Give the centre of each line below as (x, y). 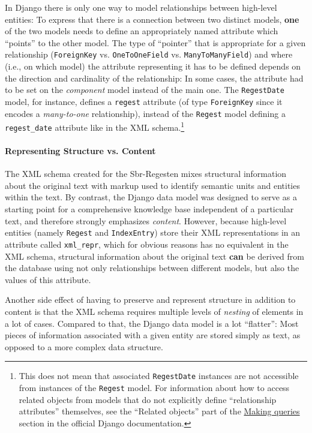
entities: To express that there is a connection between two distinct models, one (152, 19)
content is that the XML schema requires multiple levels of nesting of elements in (154, 311)
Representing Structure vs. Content (80, 151)
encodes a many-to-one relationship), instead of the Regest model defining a (145, 113)
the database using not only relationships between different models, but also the (152, 268)
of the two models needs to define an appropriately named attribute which (142, 31)
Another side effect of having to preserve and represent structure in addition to (150, 300)
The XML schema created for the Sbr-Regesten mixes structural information (146, 174)
